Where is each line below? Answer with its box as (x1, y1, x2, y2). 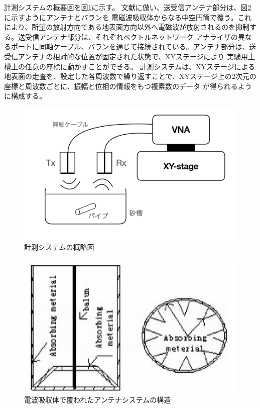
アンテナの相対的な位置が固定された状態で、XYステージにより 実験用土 (18, 51, 255, 61)
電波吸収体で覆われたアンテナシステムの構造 (24, 394, 171, 405)
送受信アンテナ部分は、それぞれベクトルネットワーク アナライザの (18, 31, 238, 42)
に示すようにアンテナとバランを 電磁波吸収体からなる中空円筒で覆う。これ (4, 12, 252, 22)
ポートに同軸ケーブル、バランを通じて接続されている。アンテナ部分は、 (11, 41, 249, 52)
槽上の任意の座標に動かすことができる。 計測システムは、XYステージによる (4, 61, 255, 71)
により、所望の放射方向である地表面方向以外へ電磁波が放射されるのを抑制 (4, 22, 250, 32)
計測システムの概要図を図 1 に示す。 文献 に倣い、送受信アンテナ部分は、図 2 (4, 2, 251, 12)
